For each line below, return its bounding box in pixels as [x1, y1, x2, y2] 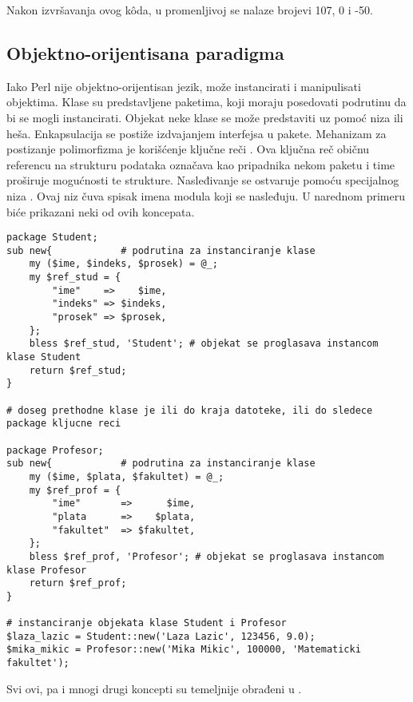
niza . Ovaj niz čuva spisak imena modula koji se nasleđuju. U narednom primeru [6, 187, 405, 204]
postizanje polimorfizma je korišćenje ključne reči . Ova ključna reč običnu [6, 141, 370, 157]
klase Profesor [6, 564, 87, 576]
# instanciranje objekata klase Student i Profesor [6, 617, 287, 629]
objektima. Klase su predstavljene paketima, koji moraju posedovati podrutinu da [6, 93, 407, 110]
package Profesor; [6, 444, 104, 456]
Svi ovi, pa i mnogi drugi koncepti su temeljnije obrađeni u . [6, 680, 302, 696]
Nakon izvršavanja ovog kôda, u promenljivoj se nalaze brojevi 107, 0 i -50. [6, 2, 373, 18]
